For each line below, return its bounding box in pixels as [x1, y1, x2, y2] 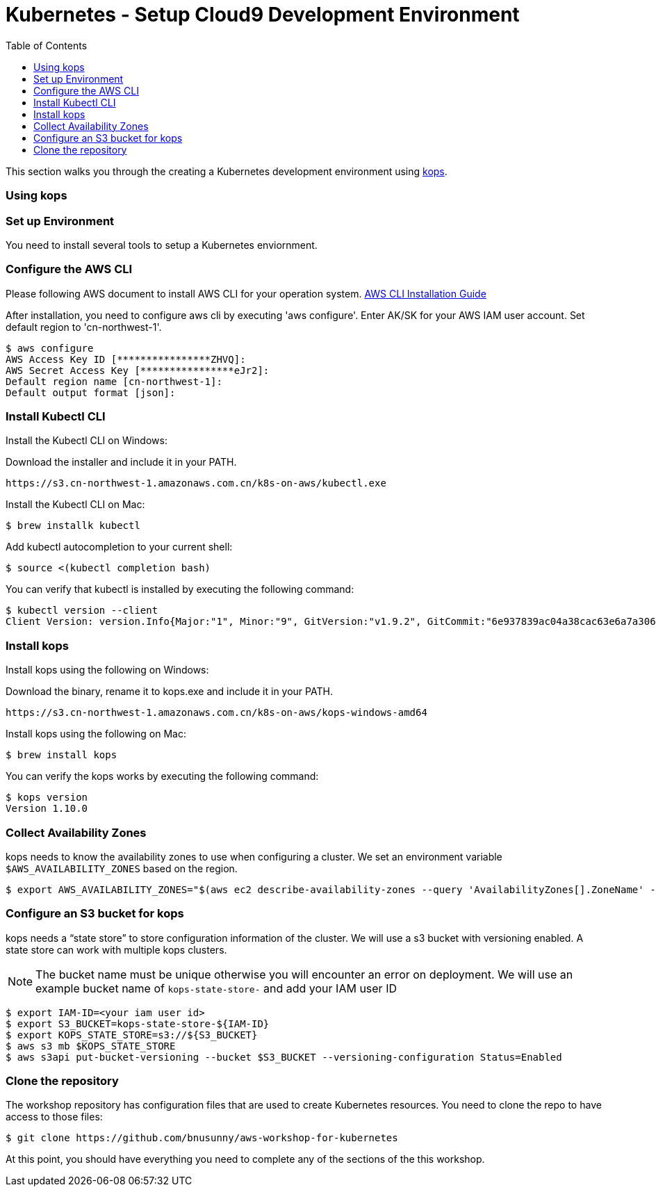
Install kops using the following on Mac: [6, 728, 186, 740]
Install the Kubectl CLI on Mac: [6, 498, 145, 511]
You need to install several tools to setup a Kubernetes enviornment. [6, 238, 318, 251]
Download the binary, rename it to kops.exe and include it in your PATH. [6, 685, 333, 698]
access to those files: [6, 1111, 103, 1123]
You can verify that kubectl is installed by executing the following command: [6, 583, 354, 596]
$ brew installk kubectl [6, 520, 140, 532]
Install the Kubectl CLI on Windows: [6, 434, 167, 447]
